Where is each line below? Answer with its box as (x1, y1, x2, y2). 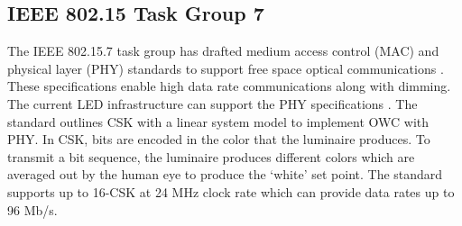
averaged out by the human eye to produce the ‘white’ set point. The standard (7, 165, 443, 184)
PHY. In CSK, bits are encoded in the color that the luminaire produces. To (7, 130, 430, 149)
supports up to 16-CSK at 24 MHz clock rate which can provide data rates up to (7, 182, 455, 201)
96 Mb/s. (7, 200, 58, 219)
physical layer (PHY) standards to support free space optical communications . (7, 59, 444, 77)
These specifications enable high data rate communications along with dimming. (7, 77, 451, 95)
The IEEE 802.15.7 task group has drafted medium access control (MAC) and (7, 41, 439, 60)
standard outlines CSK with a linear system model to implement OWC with (7, 112, 430, 131)
